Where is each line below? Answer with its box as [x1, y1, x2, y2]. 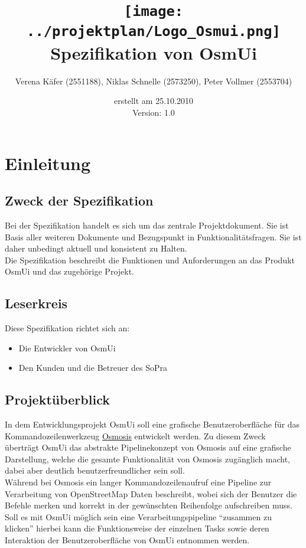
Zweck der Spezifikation [5, 191, 154, 210]
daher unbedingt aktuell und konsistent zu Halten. [5, 242, 187, 255]
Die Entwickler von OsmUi [18, 341, 116, 354]
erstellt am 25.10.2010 [114, 94, 193, 107]
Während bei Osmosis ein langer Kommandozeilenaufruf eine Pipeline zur [5, 476, 272, 488]
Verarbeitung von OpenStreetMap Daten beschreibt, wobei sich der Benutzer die [5, 487, 297, 500]
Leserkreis [5, 294, 68, 312]
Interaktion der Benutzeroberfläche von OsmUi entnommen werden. [5, 534, 250, 546]
